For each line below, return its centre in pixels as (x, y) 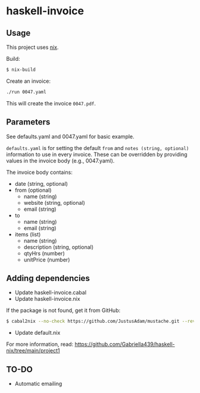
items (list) (28, 234)
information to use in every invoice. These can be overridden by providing (97, 154)
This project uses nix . (32, 47)
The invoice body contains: (40, 172)
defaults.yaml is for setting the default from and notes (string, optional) (98, 148)
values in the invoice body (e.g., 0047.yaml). (60, 160)
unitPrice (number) (47, 260)
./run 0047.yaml (26, 92)
